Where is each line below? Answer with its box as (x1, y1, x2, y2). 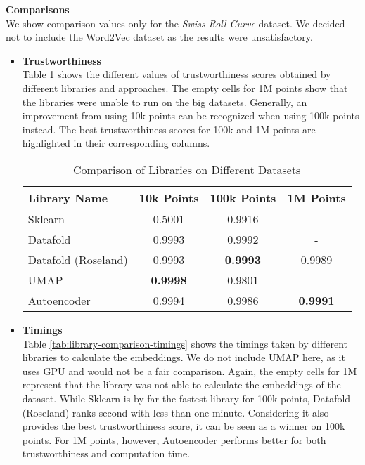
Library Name (27, 189, 108, 206)
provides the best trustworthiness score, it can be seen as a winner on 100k (22, 419, 345, 433)
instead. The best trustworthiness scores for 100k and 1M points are (22, 122, 316, 136)
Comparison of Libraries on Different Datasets (73, 161, 301, 178)
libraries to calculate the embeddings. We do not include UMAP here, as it (22, 350, 345, 365)
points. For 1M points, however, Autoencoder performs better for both (22, 432, 326, 447)
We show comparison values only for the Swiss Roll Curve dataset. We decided (6, 15, 345, 30)
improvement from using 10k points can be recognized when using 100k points (22, 108, 359, 123)
